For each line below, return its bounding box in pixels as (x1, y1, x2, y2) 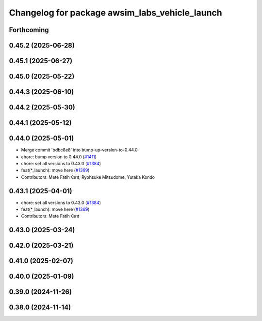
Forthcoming (9, 26, 49, 34)
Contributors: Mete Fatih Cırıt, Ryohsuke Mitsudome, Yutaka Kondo (21, 174, 155, 180)
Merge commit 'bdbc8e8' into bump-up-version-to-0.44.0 (21, 147, 138, 153)
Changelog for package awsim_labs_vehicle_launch (9, 7, 223, 18)
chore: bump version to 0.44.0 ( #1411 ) (21, 153, 97, 160)
